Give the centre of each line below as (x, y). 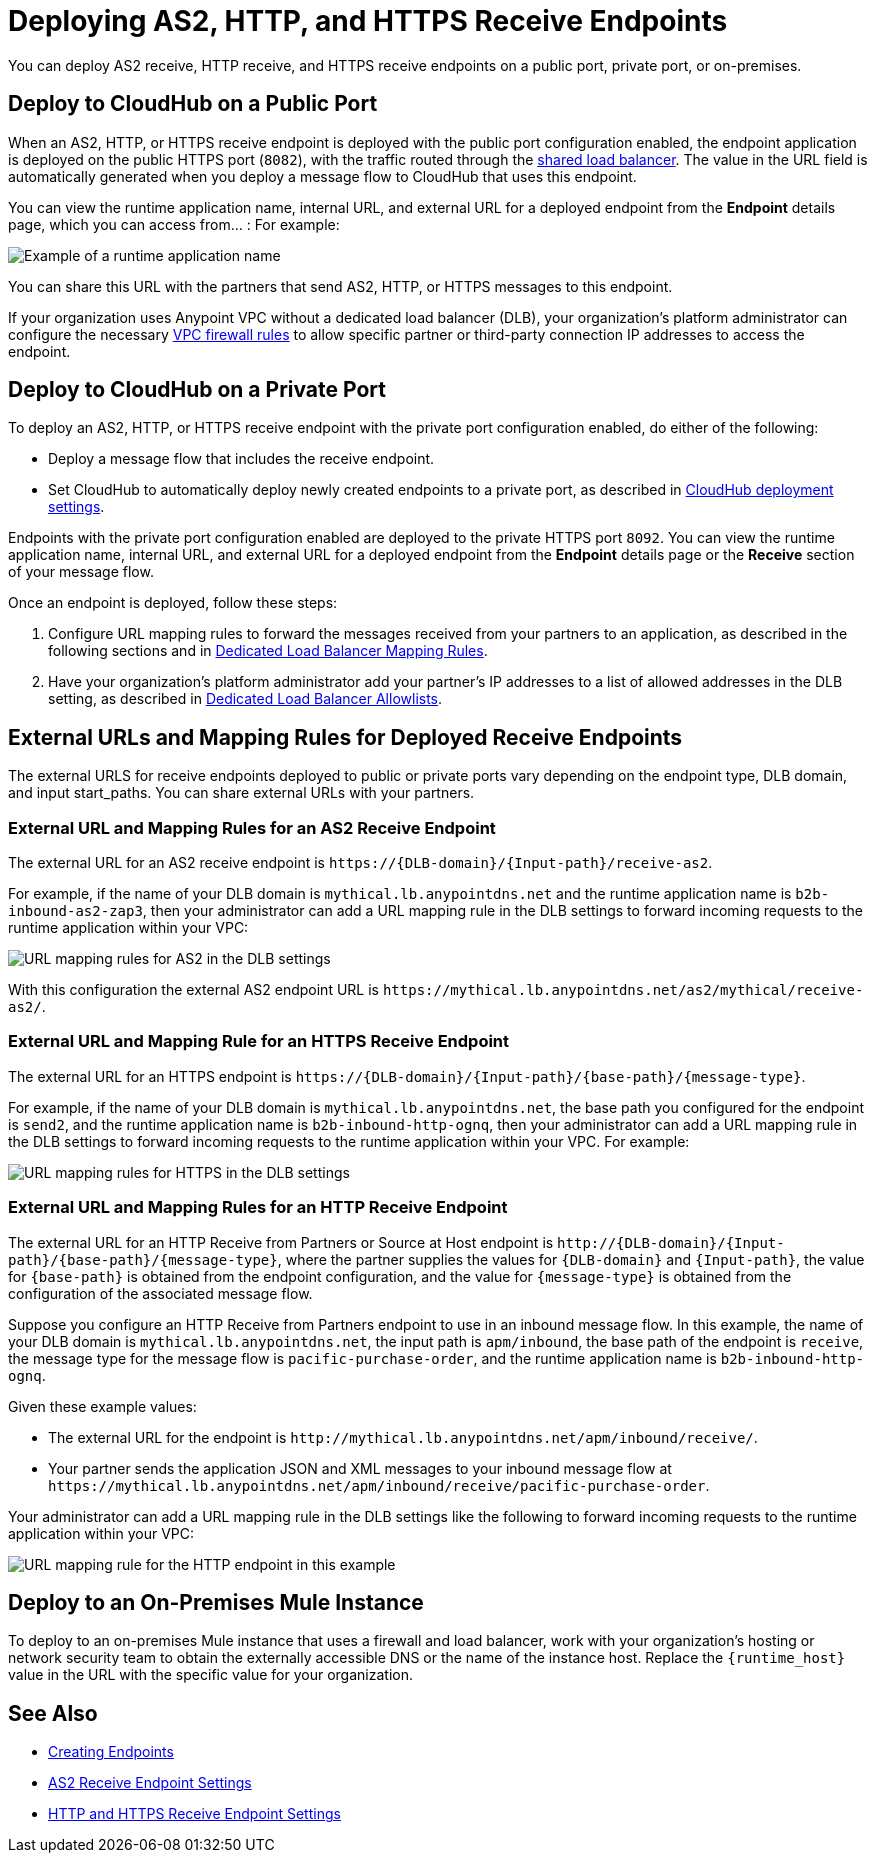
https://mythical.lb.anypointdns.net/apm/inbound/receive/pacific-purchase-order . (379, 1485)
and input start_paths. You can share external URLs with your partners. (241, 793)
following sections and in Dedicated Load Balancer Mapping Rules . (268, 651)
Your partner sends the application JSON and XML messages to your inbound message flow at (360, 1468)
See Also (53, 1713)
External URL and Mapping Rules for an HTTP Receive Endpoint (258, 1207)
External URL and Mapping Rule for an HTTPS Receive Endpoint (259, 1041)
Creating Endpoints (111, 1752)
